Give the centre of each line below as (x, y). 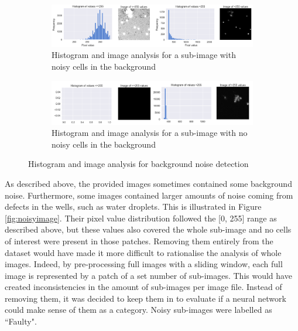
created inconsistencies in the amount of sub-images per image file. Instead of (143, 287)
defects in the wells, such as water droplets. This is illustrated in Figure (133, 207)
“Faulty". (21, 321)
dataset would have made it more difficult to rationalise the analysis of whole (143, 252)
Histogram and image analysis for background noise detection (138, 164)
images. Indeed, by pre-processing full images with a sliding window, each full (144, 264)
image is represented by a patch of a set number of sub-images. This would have (148, 275)
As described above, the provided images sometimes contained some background (148, 183)
